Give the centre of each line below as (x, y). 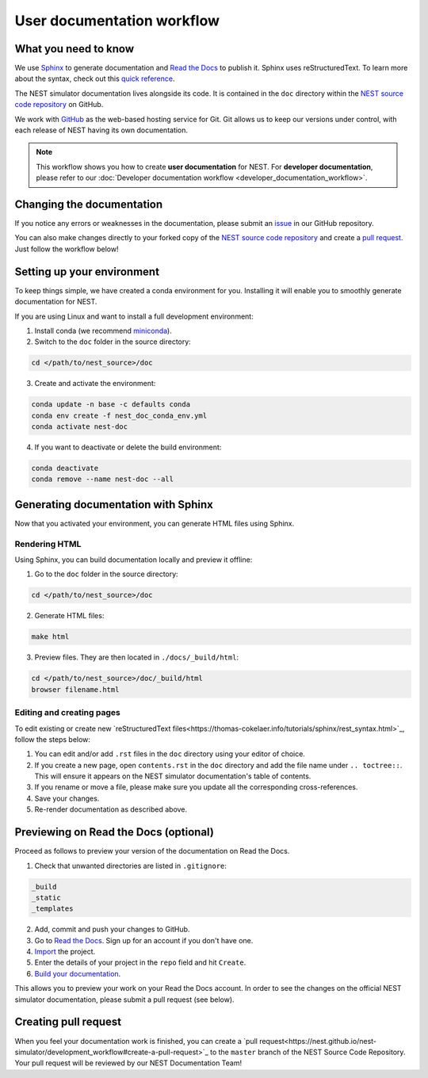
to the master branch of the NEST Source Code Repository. (308, 1052)
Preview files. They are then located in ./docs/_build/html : (137, 657)
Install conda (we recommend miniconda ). (103, 331)
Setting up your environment (87, 271)
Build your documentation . (78, 973)
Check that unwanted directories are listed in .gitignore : (131, 866)
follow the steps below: (53, 739)
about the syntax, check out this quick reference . (95, 78)
